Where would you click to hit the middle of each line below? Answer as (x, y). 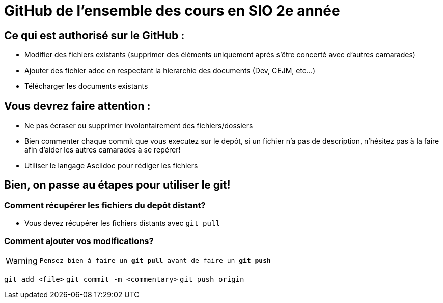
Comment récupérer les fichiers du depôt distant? (105, 205)
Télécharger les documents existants (86, 86)
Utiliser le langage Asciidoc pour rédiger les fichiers (111, 166)
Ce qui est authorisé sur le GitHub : (94, 35)
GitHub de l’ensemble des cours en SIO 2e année (172, 11)
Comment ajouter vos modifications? (79, 241)
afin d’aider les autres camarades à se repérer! (103, 150)
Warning (22, 261)
